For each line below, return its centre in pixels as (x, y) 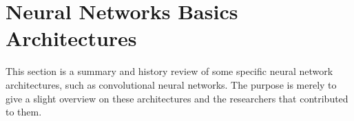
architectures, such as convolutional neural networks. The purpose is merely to (171, 84)
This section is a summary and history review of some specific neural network (169, 71)
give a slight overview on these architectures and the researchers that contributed (177, 98)
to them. (24, 112)
